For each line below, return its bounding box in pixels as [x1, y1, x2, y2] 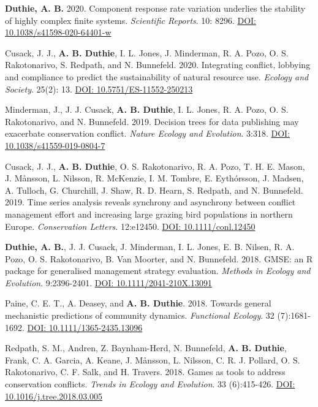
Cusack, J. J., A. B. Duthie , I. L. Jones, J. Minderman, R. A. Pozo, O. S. [5, 46, 289, 59]
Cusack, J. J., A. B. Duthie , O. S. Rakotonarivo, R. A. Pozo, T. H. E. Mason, [5, 159, 305, 172]
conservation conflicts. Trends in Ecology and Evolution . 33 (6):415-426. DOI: [5, 378, 295, 390]
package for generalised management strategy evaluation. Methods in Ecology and [5, 264, 311, 277]
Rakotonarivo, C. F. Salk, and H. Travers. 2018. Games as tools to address [5, 365, 286, 378]
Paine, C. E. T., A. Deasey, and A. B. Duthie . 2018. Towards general [5, 297, 271, 310]
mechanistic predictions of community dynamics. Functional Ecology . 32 [5, 309, 274, 322]
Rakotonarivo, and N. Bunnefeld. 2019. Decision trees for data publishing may [5, 115, 299, 127]
